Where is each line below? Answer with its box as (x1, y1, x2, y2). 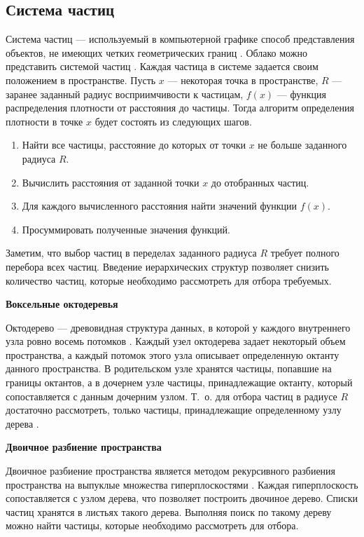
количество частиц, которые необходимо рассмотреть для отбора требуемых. (6, 273, 332, 287)
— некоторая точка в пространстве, (167, 72, 318, 87)
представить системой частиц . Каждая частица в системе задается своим (6, 59, 318, 74)
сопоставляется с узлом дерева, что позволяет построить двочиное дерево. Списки (6, 491, 358, 505)
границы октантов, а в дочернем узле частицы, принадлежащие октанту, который (6, 375, 353, 390)
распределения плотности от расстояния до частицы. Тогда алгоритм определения (6, 100, 354, 115)
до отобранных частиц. (211, 175, 309, 189)
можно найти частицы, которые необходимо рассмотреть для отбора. (6, 518, 299, 533)
